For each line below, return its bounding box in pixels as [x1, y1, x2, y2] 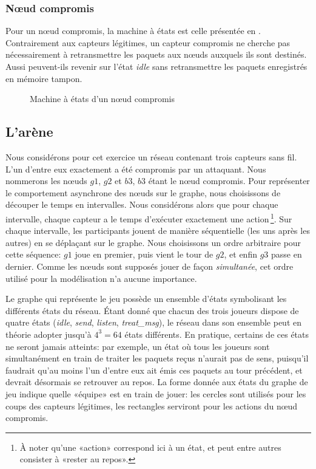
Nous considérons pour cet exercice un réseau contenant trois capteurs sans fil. [5, 150, 297, 163]
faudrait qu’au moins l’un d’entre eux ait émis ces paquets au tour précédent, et [5, 363, 303, 376]
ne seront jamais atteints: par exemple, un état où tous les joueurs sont [5, 340, 270, 352]
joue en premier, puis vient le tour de [75, 248, 213, 261]
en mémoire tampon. [5, 72, 82, 84]
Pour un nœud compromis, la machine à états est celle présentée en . [5, 24, 261, 37]
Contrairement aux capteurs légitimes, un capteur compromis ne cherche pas [5, 36, 291, 49]
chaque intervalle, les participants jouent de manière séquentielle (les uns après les [5, 224, 310, 237]
